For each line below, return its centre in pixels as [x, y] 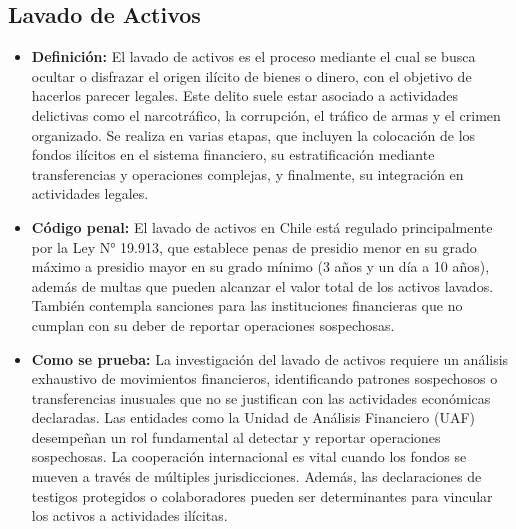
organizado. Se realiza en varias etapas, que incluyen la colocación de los [253, 134]
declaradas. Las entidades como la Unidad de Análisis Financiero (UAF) [253, 417]
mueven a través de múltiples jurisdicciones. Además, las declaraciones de [256, 476]
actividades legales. [90, 193]
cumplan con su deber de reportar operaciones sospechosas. [213, 324]
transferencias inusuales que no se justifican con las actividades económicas [261, 397]
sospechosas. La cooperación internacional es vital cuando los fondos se [249, 456]
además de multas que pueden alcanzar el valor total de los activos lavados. [262, 285]
